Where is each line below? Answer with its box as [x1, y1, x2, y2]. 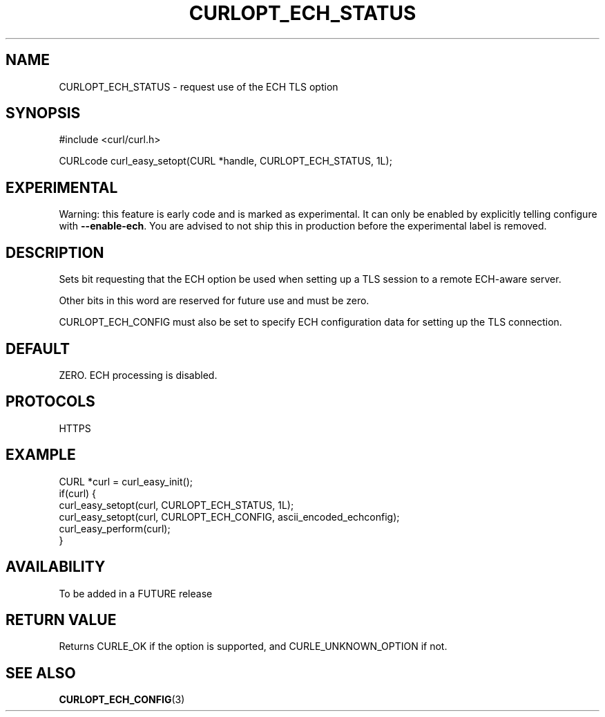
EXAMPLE [6, 446, 76, 464]
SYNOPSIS [6, 104, 81, 122]
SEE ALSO [6, 664, 76, 682]
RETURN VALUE [6, 611, 117, 628]
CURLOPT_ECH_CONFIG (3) [59, 693, 185, 706]
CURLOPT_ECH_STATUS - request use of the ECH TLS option [59, 80, 338, 93]
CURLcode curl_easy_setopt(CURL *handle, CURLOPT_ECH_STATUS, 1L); [59, 155, 392, 167]
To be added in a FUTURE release [59, 587, 213, 599]
